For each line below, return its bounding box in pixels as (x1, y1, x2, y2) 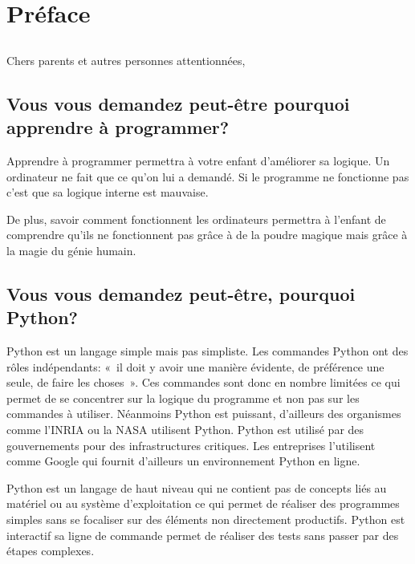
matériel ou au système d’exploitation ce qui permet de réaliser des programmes (6, 495, 400, 512)
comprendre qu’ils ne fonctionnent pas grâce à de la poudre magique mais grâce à (6, 226, 408, 243)
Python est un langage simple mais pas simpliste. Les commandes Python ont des (6, 343, 409, 359)
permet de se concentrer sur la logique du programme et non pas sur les (6, 389, 360, 406)
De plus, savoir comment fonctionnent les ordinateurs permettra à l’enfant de (6, 210, 386, 227)
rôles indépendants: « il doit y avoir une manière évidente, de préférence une (6, 358, 384, 375)
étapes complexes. (6, 542, 95, 559)
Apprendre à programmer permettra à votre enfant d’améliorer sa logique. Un (6, 152, 390, 168)
